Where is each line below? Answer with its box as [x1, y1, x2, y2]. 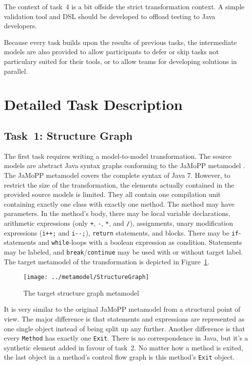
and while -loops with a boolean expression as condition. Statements [38, 237, 242, 247]
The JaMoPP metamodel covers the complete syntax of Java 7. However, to [4, 170, 231, 180]
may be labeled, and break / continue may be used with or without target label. [4, 246, 243, 257]
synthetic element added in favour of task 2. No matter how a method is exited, [4, 342, 243, 352]
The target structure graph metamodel [23, 287, 139, 298]
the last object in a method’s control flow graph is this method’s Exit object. [4, 352, 235, 362]
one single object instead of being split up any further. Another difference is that [4, 323, 245, 333]
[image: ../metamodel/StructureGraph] [23, 274, 149, 281]
